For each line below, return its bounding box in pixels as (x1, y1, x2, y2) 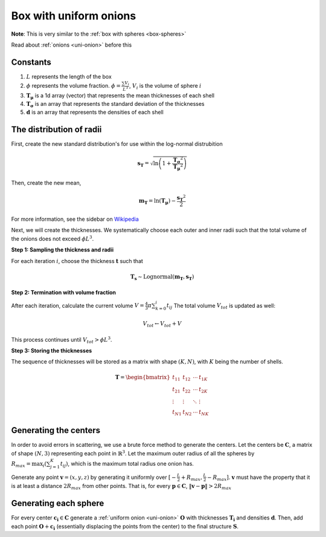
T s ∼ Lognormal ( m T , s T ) (130, 273, 194, 281)
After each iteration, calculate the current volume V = (11, 302, 144, 309)
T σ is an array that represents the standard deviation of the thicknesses (26, 100, 205, 109)
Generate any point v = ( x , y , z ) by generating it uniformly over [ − (11, 474, 176, 481)
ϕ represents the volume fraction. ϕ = (26, 82, 121, 89)
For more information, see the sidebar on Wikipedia (11, 215, 139, 223)
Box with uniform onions (11, 9, 136, 22)
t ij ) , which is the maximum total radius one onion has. (60, 460, 194, 469)
